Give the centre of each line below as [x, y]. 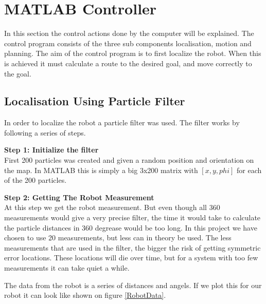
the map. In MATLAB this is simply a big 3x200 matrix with [101, 170]
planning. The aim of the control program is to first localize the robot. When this [133, 53]
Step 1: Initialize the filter [51, 150]
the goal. [18, 73]
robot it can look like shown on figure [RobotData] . [85, 295]
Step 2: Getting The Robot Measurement [79, 197]
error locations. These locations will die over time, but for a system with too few [131, 258]
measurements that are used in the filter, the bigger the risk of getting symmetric [132, 247]
